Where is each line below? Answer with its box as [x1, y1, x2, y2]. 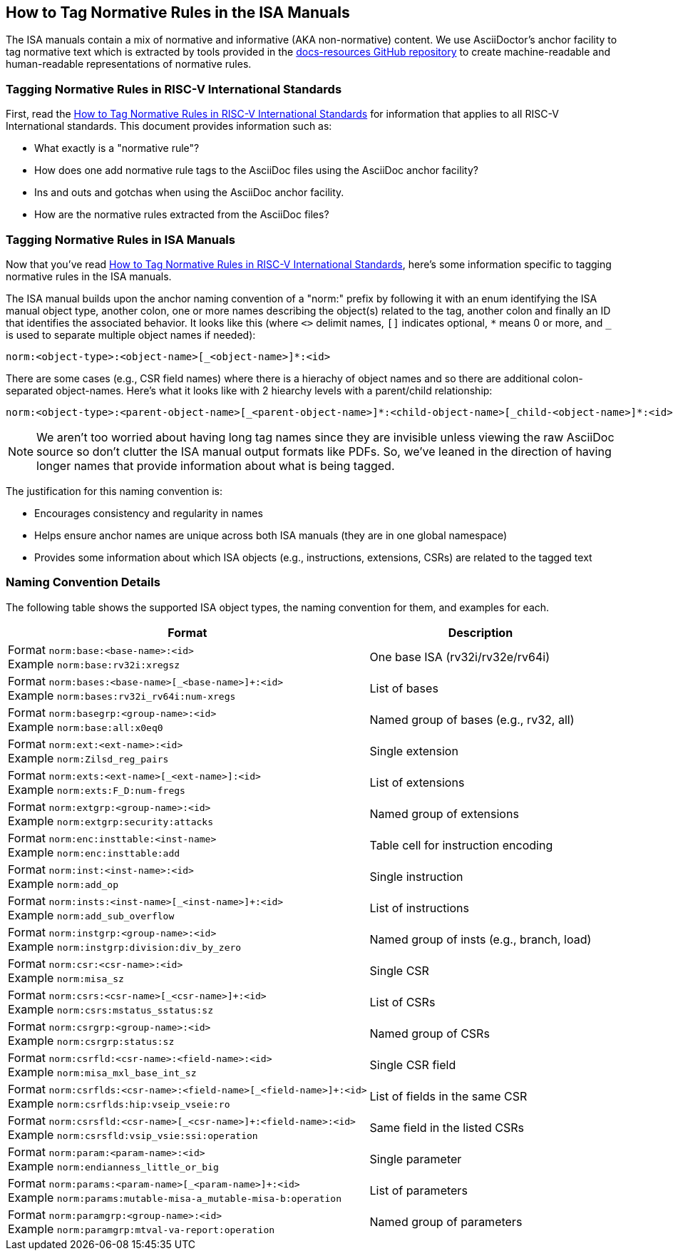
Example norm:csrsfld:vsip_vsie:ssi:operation [8, 1127, 258, 1142]
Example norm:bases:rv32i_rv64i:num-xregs [8, 688, 236, 703]
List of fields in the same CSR [369, 1088, 528, 1103]
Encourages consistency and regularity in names [34, 506, 263, 519]
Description [448, 625, 513, 640]
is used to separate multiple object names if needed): [6, 328, 256, 341]
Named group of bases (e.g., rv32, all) [369, 712, 575, 727]
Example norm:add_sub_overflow [8, 907, 175, 922]
